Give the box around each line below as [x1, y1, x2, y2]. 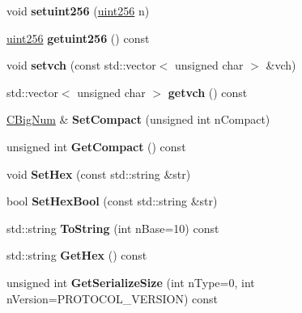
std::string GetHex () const [6, 247, 147, 264]
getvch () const [168, 83, 248, 100]
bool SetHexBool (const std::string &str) [6, 192, 218, 209]
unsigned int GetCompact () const [6, 137, 186, 154]
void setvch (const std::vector [6, 57, 156, 74]
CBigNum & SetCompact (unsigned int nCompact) [6, 111, 270, 128]
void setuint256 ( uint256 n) [6, 2, 150, 19]
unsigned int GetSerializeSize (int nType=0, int [6, 273, 255, 290]
